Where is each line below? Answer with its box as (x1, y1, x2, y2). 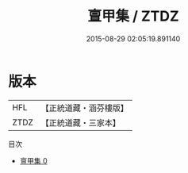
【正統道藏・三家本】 (40, 117, 121, 128)
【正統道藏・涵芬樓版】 (40, 102, 129, 113)
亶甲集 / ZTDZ (86, 7, 180, 25)
